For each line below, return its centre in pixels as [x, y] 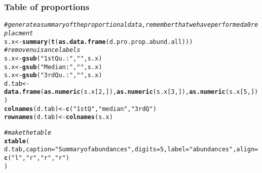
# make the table [28, 133]
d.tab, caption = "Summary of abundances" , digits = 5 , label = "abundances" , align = [131, 150]
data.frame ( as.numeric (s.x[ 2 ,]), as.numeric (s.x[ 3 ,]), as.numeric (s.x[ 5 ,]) [131, 92]
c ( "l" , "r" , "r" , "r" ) [37, 158]
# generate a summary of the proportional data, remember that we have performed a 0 [127, 25]
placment [19, 33]
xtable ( [17, 141]
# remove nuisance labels [42, 50]
